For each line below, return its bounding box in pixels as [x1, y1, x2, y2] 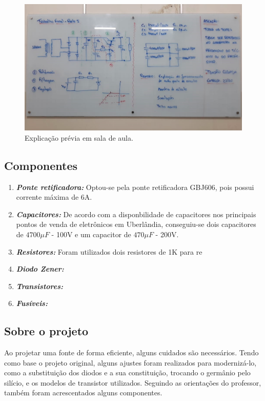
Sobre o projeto [4, 323, 89, 339]
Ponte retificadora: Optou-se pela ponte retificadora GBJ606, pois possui [16, 181, 254, 192]
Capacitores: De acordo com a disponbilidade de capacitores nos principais [16, 208, 256, 219]
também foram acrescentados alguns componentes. [4, 387, 162, 398]
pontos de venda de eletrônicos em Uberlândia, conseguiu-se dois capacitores [16, 219, 256, 230]
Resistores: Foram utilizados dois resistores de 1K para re [16, 246, 202, 257]
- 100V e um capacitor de [51, 228, 131, 239]
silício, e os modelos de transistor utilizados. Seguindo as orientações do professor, [4, 377, 261, 388]
